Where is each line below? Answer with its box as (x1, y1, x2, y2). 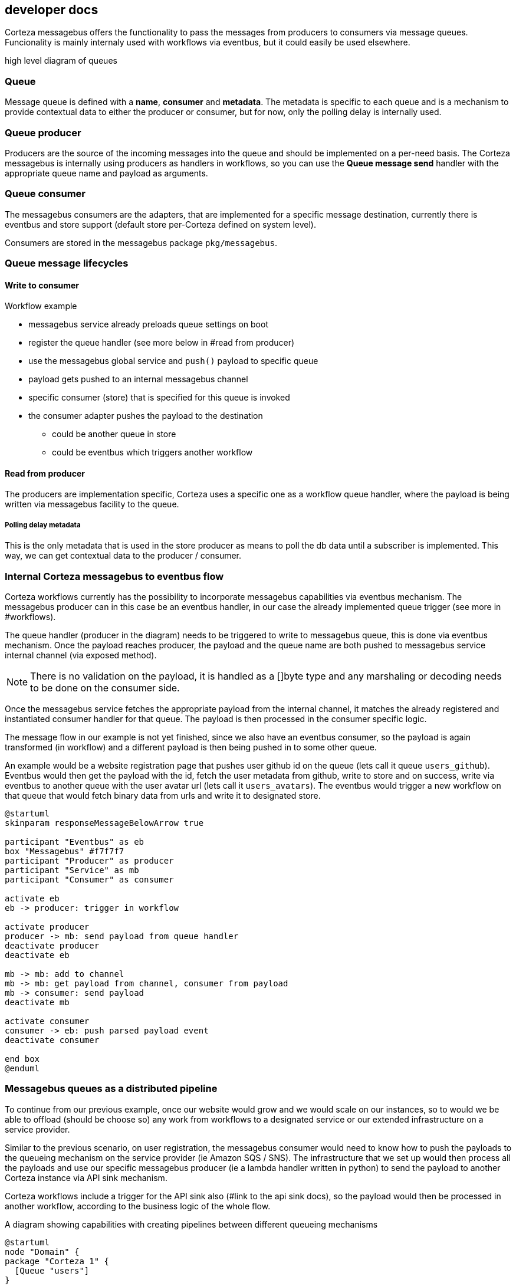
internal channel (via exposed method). (5, 650, 157, 661)
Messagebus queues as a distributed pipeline (5, 1082, 218, 1095)
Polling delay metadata (5, 520, 81, 529)
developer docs (5, 2, 98, 17)
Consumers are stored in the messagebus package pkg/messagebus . (5, 237, 277, 248)
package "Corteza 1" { (5, 1256, 110, 1266)
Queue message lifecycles (5, 257, 129, 270)
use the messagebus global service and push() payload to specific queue (28, 356, 318, 366)
